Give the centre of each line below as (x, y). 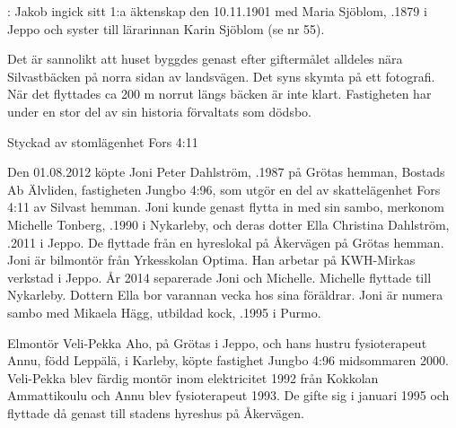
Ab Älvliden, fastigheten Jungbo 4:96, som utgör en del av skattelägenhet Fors (224, 189)
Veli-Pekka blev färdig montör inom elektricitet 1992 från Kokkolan (193, 377)
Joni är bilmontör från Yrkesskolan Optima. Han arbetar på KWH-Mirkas (211, 260)
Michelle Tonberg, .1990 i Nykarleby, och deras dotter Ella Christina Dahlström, (228, 224)
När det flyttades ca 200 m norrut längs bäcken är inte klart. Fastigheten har (219, 94)
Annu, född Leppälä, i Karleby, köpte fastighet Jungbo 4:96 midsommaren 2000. (228, 360)
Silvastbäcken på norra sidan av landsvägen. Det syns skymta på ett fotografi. (221, 76)
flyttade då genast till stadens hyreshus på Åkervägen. (156, 412)
